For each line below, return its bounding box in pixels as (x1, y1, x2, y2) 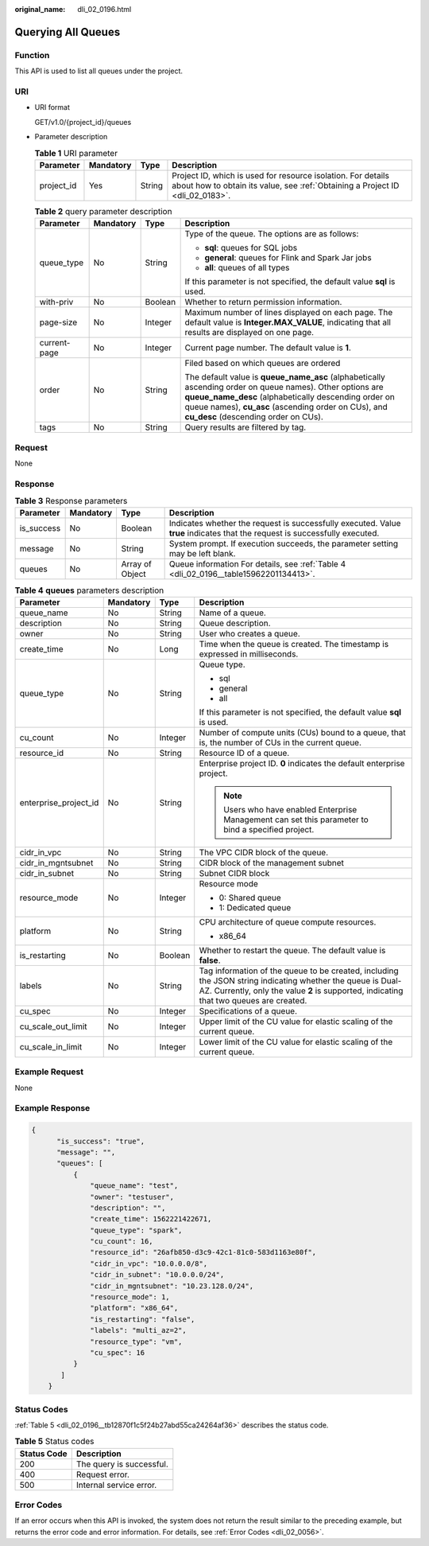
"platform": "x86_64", (90, 1303, 179, 1313)
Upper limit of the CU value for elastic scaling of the (199, 1015, 393, 1026)
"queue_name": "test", (90, 1182, 179, 1190)
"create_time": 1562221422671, (90, 1214, 212, 1224)
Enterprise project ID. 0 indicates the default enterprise (199, 757, 405, 769)
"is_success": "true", (56, 1136, 145, 1146)
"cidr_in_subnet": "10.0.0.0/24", (90, 1270, 225, 1279)
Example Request (14, 1066, 83, 1077)
